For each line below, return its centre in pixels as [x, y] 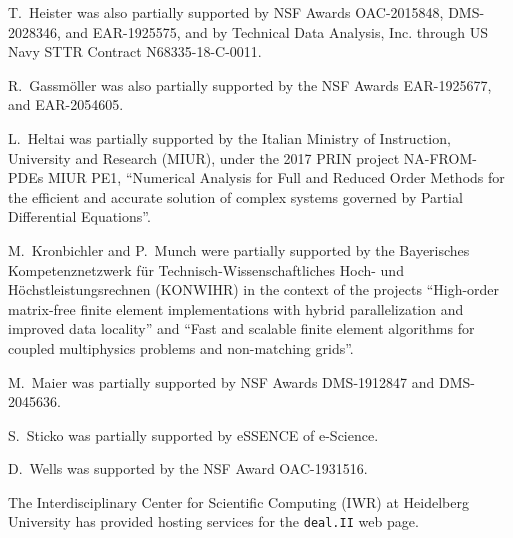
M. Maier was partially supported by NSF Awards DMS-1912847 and [221, 381]
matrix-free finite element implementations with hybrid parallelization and [236, 308]
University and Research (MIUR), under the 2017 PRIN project [204, 157]
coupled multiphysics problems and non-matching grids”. [181, 347]
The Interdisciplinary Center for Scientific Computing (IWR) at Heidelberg [238, 501]
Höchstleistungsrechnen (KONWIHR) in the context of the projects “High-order [254, 289]
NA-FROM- [440, 157]
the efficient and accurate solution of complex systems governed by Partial [235, 196]
